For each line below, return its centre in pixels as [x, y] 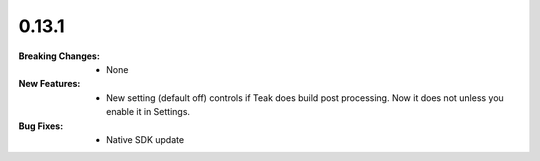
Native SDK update [145, 139]
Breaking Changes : [59, 56]
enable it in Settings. [148, 112]
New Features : [49, 84]
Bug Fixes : [41, 126]
